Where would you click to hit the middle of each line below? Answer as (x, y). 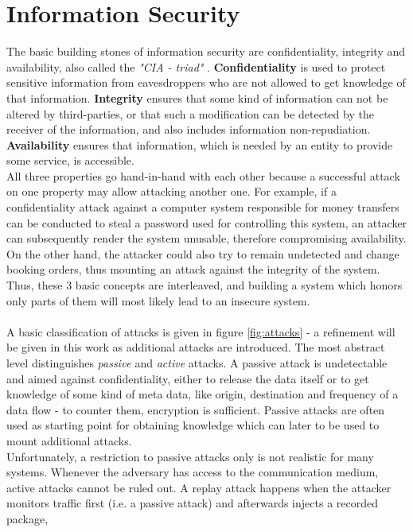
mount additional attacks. (69, 440)
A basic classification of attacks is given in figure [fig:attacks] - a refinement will (201, 331)
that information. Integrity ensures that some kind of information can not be (197, 97)
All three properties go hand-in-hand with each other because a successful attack (203, 175)
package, (27, 518)
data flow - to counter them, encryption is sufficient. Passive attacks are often (196, 409)
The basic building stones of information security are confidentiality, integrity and (206, 51)
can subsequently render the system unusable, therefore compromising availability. (206, 238)
